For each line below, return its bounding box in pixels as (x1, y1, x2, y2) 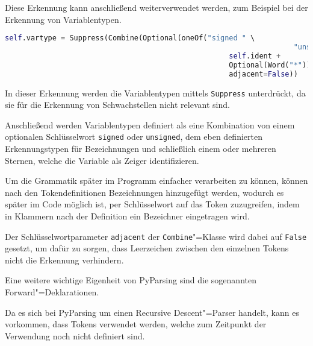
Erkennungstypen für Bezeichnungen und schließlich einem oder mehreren (5, 142, 276, 155)
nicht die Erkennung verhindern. (5, 253, 124, 266)
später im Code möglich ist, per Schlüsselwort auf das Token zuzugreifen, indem (5, 198, 300, 210)
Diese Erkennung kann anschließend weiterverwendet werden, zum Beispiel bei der (5, 1, 308, 13)
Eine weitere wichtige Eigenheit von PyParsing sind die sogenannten (5, 274, 256, 286)
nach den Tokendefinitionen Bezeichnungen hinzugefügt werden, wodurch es (5, 186, 284, 198)
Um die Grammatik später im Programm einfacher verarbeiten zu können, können (5, 174, 308, 187)
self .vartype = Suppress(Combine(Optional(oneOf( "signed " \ (5, 34, 255, 43)
